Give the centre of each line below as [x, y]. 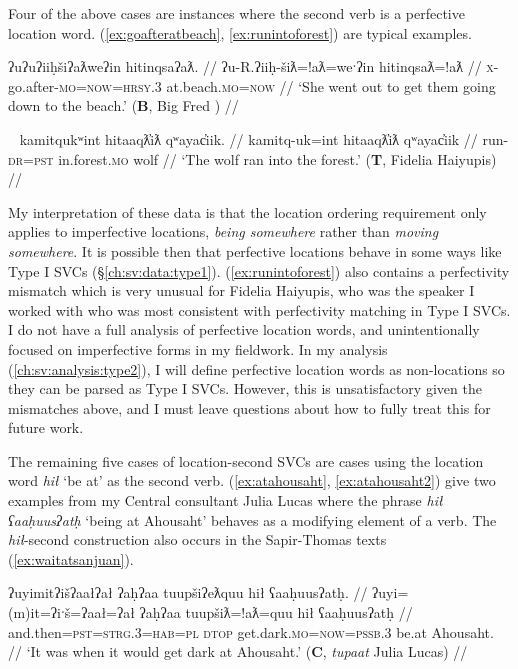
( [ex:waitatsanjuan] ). [71, 558]
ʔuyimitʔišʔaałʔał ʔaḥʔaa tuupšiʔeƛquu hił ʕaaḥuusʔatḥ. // [188, 592]
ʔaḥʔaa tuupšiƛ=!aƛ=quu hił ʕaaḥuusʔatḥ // [276, 612]
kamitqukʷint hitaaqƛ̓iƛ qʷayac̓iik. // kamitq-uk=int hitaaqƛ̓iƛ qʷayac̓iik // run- [264, 138]
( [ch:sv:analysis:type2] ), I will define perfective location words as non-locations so [256, 368]
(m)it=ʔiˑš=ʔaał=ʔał [71, 612]
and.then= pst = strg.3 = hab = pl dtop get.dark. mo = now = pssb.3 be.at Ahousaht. [251, 631]
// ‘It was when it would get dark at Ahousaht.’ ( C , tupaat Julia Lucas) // [238, 651]
